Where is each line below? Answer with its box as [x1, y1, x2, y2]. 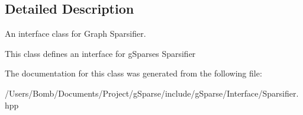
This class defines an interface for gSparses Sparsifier [5, 47, 196, 59]
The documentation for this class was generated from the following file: [5, 67, 262, 79]
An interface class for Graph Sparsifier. [5, 27, 146, 40]
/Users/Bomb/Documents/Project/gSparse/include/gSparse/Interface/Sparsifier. [5, 87, 299, 99]
